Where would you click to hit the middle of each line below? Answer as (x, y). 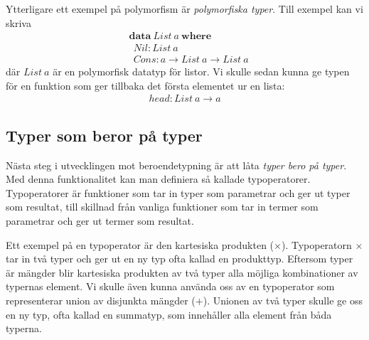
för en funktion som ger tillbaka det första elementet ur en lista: (145, 85)
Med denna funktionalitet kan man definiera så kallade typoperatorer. (158, 179)
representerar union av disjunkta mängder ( (101, 301)
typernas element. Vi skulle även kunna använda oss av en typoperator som (170, 286)
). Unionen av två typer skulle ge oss (283, 301)
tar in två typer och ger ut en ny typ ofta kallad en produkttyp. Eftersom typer (180, 259)
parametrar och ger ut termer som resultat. (100, 221)
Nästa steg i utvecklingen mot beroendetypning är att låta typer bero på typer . (176, 165)
